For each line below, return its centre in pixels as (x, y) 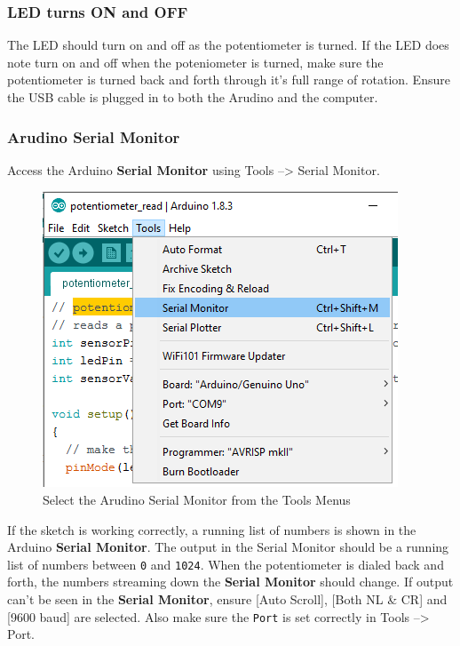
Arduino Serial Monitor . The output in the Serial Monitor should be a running (228, 547)
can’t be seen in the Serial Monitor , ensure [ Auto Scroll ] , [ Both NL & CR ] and (227, 599)
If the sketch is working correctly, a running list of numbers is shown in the (212, 529)
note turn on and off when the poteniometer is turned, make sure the (195, 62)
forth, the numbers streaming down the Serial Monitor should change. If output (230, 582)
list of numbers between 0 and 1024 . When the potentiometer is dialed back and (226, 564)
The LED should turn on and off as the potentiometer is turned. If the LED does (228, 45)
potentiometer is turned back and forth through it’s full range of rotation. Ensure (229, 80)
